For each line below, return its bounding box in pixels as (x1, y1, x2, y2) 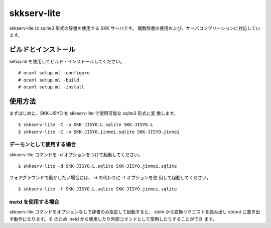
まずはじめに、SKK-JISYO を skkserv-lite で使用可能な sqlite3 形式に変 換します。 (9, 110, 178, 116)
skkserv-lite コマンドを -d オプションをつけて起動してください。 (9, 151, 143, 158)
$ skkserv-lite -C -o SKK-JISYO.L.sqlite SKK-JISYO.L (18, 122, 153, 128)
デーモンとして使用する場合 (9, 141, 76, 148)
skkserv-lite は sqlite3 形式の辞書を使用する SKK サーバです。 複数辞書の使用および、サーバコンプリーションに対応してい (9, 25, 260, 31)
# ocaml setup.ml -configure (18, 70, 90, 76)
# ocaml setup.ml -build (18, 77, 79, 83)
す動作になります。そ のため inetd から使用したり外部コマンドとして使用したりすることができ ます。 (9, 216, 217, 222)
